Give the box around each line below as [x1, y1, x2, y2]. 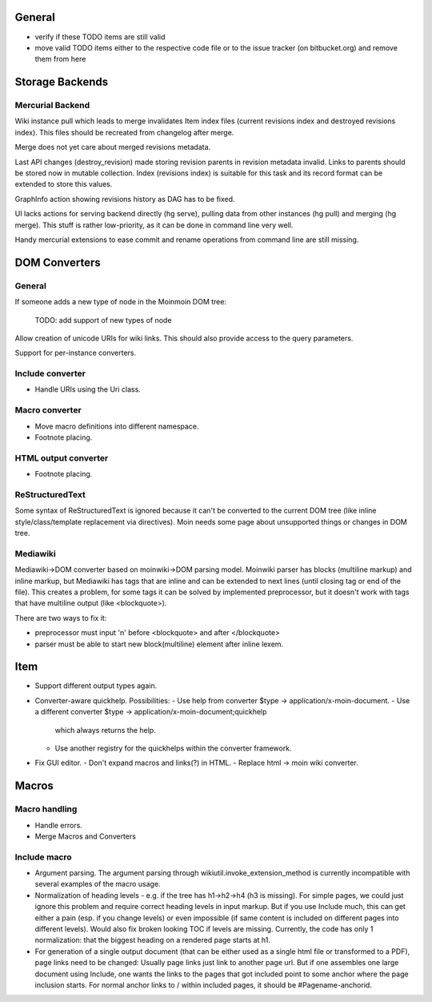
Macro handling [14, 803, 78, 815]
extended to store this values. [14, 179, 113, 189]
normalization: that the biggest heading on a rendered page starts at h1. [34, 936, 271, 945]
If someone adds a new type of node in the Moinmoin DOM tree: [14, 297, 227, 307]
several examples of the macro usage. [34, 879, 161, 889]
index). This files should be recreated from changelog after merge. [14, 127, 234, 137]
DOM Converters [14, 256, 102, 269]
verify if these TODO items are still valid [34, 32, 166, 42]
